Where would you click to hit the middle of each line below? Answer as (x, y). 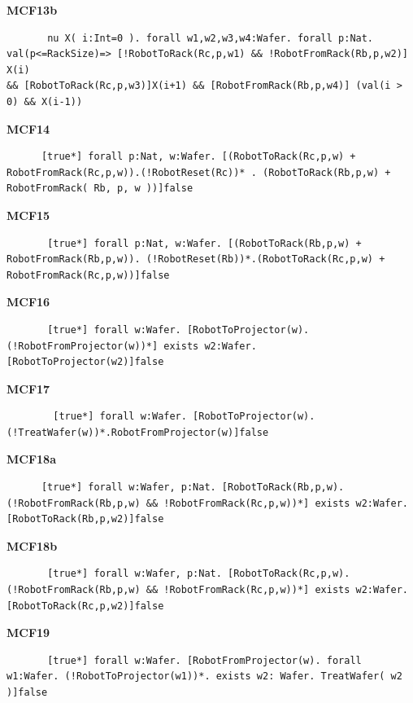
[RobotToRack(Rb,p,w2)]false (85, 519)
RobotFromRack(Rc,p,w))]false (88, 275)
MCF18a (31, 459)
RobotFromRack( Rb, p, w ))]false (100, 189)
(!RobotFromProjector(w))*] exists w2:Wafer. (132, 346)
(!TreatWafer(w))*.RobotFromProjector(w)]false (138, 432)
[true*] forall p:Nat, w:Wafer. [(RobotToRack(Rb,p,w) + (204, 243)
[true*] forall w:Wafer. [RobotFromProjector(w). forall (204, 660)
